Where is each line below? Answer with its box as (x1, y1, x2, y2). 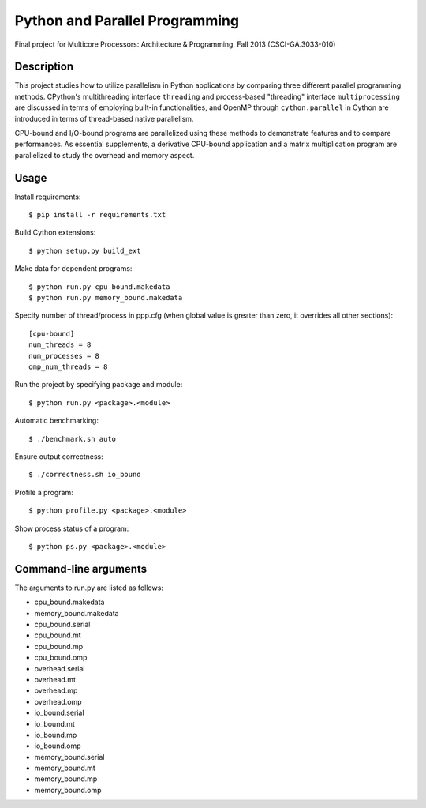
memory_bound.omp (34, 785, 102, 795)
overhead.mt (34, 675, 77, 684)
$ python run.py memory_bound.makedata (28, 293, 183, 303)
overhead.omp (34, 697, 82, 706)
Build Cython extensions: (14, 227, 96, 237)
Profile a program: (14, 487, 74, 497)
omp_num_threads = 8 (28, 363, 108, 371)
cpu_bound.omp (34, 652, 88, 663)
